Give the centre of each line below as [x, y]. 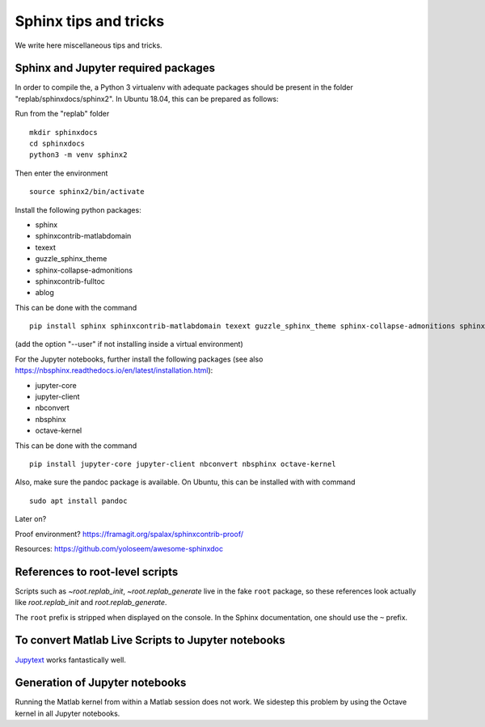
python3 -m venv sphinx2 [78, 155]
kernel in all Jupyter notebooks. [67, 713]
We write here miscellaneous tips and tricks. [89, 45]
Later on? [31, 519]
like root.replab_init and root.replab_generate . [91, 602]
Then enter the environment [61, 173]
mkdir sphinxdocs [63, 132]
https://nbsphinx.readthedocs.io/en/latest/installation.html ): [114, 370]
